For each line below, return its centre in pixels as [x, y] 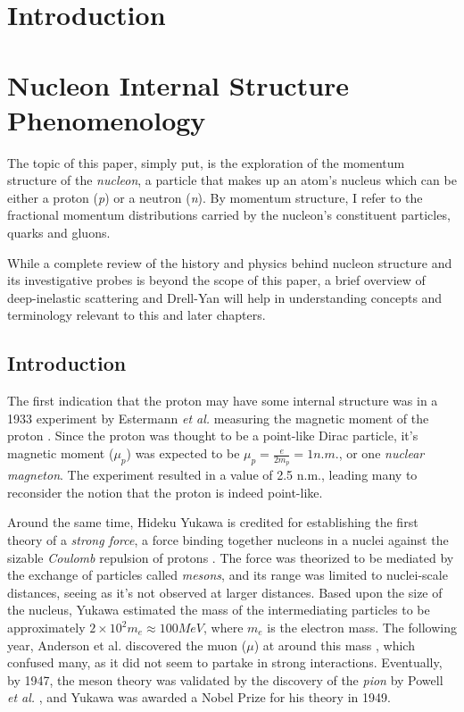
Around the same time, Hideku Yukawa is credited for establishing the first [213, 522]
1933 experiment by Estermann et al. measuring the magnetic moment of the [218, 418]
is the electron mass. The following [362, 627]
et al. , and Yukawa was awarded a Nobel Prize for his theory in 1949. [199, 697]
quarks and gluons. [59, 233]
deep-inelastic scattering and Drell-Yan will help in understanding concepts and [225, 297]
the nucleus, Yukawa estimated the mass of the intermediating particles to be [219, 610]
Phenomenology [107, 119]
